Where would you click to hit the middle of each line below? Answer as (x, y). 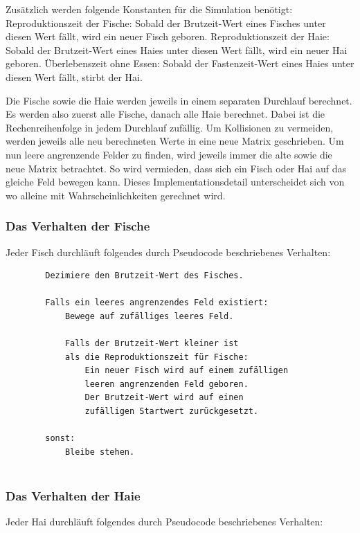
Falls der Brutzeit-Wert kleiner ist (152, 344)
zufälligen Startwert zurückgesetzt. (172, 412)
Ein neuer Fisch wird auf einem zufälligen (187, 371)
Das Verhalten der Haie (73, 495)
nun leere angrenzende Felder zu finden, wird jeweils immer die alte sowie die (169, 154)
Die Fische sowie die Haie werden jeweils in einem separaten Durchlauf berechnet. (179, 100)
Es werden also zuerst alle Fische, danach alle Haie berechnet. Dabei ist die (165, 114)
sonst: (60, 439)
